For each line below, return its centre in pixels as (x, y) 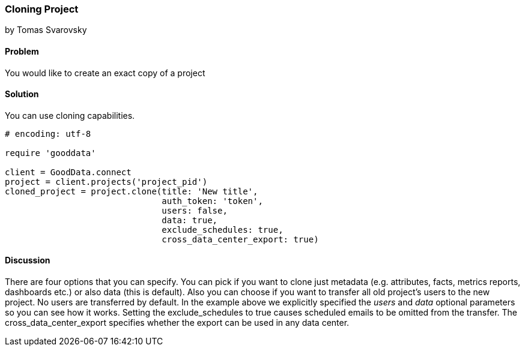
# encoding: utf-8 (48, 133)
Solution (22, 94)
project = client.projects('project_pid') (106, 181)
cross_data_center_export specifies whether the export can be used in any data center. (177, 323)
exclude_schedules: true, (223, 229)
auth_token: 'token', (212, 201)
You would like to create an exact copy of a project (105, 73)
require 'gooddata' (50, 153)
